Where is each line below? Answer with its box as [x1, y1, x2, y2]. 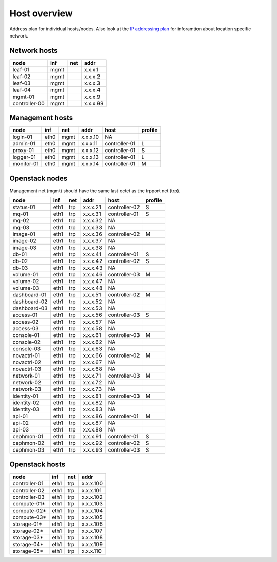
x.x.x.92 [83, 440, 103, 447]
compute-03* [12, 514, 46, 521]
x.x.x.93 [83, 446, 103, 454]
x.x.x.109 [81, 540, 103, 548]
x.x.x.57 [83, 319, 102, 326]
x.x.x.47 [83, 278, 102, 285]
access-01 [12, 311, 38, 319]
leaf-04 [12, 86, 31, 93]
